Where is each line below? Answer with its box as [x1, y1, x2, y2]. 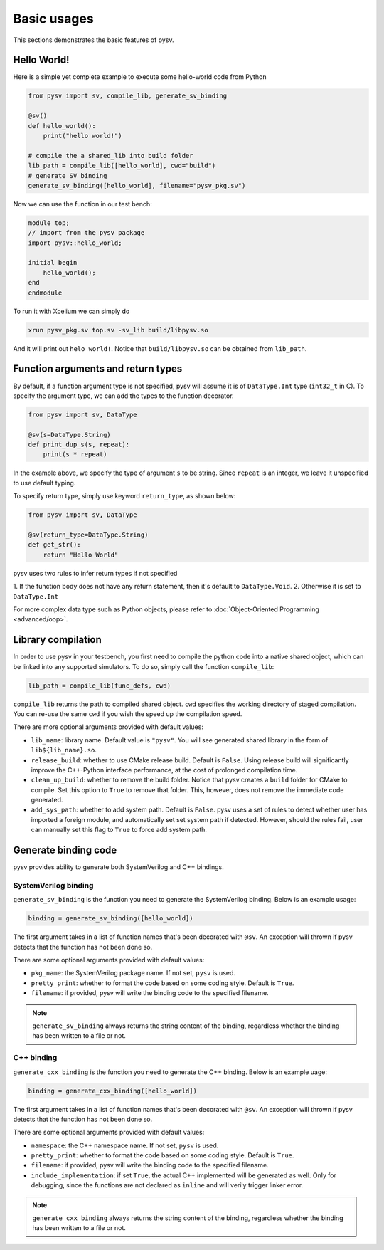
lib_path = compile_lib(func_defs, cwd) [28, 681, 171, 690]
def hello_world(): [28, 122, 96, 130]
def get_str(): [28, 541, 81, 549]
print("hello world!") [43, 132, 122, 140]
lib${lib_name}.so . [31, 746, 97, 755]
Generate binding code [13, 844, 117, 856]
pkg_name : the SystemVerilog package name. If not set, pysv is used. [31, 969, 236, 977]
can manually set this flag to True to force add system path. [31, 826, 208, 834]
